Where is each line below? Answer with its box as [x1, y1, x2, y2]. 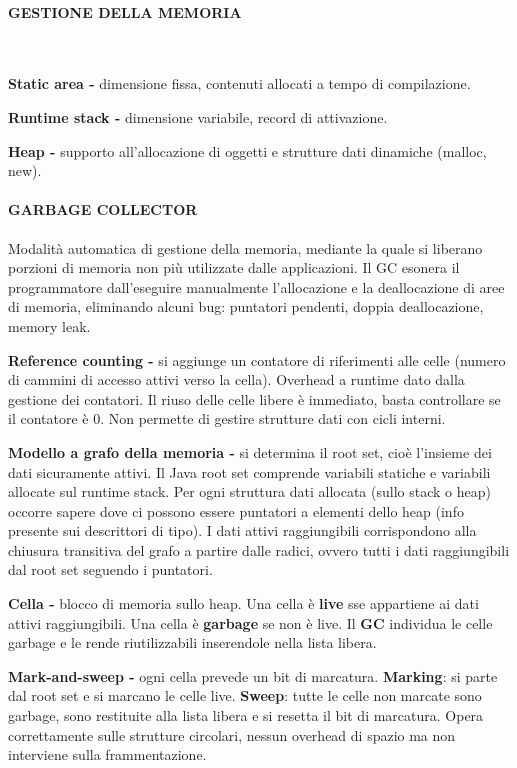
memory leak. [8, 315, 91, 336]
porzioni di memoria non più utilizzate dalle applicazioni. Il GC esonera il [8, 257, 460, 278]
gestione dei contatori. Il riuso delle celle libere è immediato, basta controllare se [8, 388, 501, 409]
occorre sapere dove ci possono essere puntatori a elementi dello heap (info [8, 500, 464, 521]
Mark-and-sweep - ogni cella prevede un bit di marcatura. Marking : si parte [8, 665, 498, 686]
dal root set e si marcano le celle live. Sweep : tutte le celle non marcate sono [8, 685, 482, 706]
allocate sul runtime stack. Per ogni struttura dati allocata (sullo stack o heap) [8, 481, 491, 502]
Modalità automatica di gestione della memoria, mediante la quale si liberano [8, 237, 483, 258]
